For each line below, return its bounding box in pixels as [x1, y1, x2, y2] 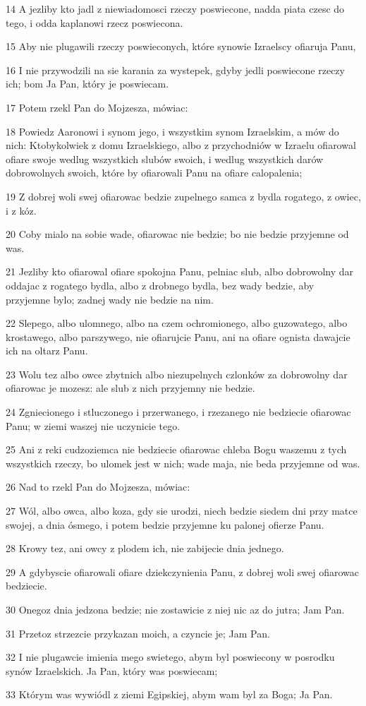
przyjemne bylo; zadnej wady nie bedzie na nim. [6, 292, 214, 306]
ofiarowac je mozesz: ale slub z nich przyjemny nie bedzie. [6, 381, 255, 395]
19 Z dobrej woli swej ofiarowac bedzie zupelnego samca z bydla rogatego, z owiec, [6, 189, 361, 203]
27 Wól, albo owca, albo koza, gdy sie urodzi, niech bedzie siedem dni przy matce [6, 503, 358, 518]
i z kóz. [6, 203, 37, 217]
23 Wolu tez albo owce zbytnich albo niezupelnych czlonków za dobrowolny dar [6, 366, 348, 381]
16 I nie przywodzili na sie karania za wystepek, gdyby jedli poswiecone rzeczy [6, 62, 345, 77]
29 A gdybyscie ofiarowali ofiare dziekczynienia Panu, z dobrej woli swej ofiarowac [6, 564, 359, 579]
